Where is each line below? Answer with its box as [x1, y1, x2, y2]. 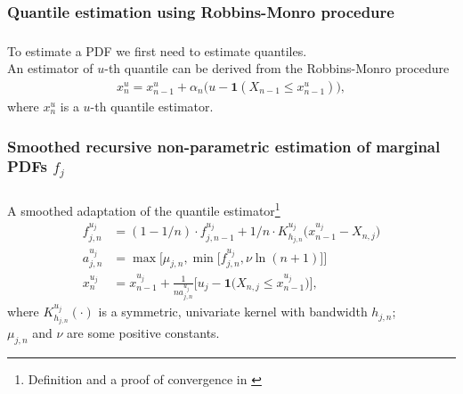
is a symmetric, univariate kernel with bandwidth [98, 302, 368, 321]
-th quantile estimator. [90, 96, 214, 115]
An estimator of [7, 59, 93, 78]
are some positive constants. [67, 324, 220, 342]
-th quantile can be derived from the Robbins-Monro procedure [104, 59, 450, 78]
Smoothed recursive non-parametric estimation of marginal [7, 135, 441, 157]
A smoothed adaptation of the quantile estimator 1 [7, 199, 280, 220]
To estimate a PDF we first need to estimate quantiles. [7, 41, 307, 60]
